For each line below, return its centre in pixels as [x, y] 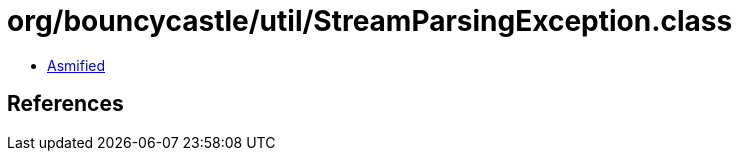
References [65, 104]
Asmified [76, 65]
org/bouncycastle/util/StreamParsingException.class [370, 21]
